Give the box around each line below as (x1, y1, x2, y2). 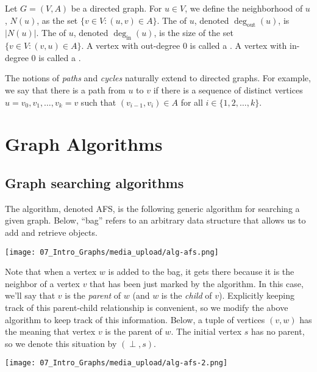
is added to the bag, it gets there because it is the (108, 265, 294, 278)
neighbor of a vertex (5, 277, 80, 290)
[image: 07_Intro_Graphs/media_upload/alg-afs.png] (5, 247, 219, 257)
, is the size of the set (154, 26, 233, 39)
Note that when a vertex (5, 265, 97, 278)
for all (180, 95, 203, 108)
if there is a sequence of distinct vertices (153, 83, 303, 96)
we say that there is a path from (5, 83, 126, 96)
